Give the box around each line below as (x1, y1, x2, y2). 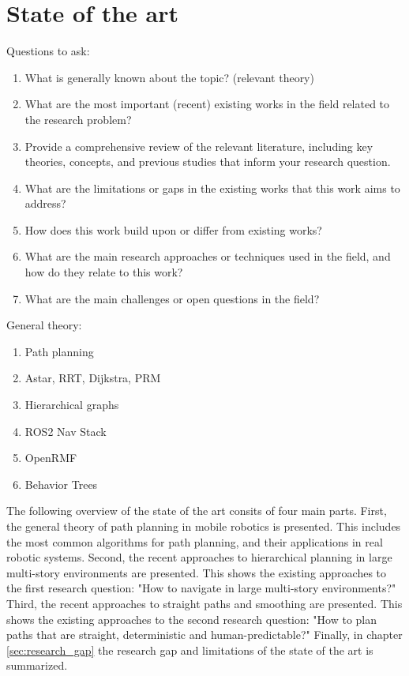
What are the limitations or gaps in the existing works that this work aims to (24, 179, 400, 196)
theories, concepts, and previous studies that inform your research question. (24, 153, 391, 170)
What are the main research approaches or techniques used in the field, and (24, 248, 391, 265)
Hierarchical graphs (24, 396, 119, 413)
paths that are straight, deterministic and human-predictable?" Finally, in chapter (6, 626, 403, 643)
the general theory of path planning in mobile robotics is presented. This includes (6, 518, 401, 534)
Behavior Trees (24, 475, 98, 492)
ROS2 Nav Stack (24, 422, 107, 439)
